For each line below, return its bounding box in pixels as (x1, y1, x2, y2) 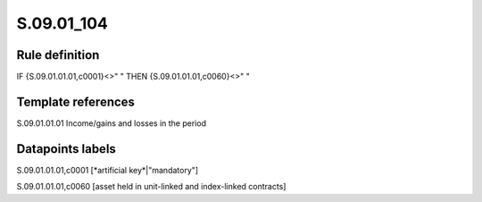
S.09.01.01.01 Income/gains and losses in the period (16, 117, 207, 129)
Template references (16, 94, 136, 109)
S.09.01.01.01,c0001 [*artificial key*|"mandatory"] (16, 164, 199, 175)
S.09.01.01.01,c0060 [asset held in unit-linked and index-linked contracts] (16, 181, 287, 192)
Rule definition (16, 47, 100, 63)
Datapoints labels (16, 141, 116, 156)
